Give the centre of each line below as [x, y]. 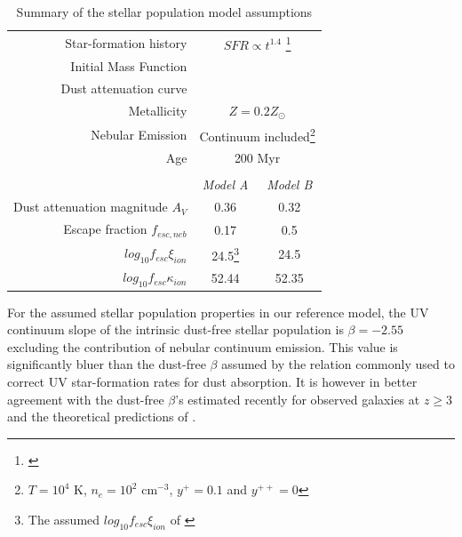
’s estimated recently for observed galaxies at [298, 399]
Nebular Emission [139, 134]
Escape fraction [105, 229]
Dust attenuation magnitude [91, 207]
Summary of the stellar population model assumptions [164, 12]
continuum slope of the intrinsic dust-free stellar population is [175, 329]
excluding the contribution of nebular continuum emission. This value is [203, 346]
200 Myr [257, 158]
